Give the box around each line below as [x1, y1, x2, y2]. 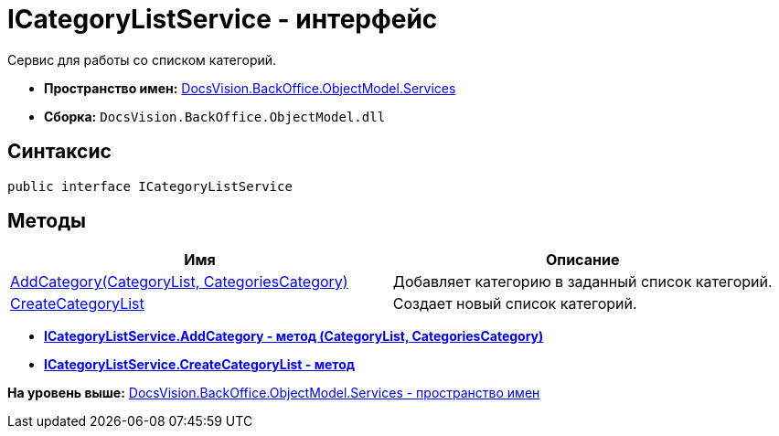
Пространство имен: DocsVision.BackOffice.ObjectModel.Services [44, 80, 456, 96]
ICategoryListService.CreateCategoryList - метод [44, 356, 355, 373]
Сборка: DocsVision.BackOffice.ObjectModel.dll [44, 108, 386, 124]
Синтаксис [7, 140, 112, 164]
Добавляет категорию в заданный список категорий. [392, 272, 773, 292]
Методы [7, 209, 86, 233]
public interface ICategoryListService [7, 178, 293, 194]
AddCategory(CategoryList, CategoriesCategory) [10, 272, 348, 292]
